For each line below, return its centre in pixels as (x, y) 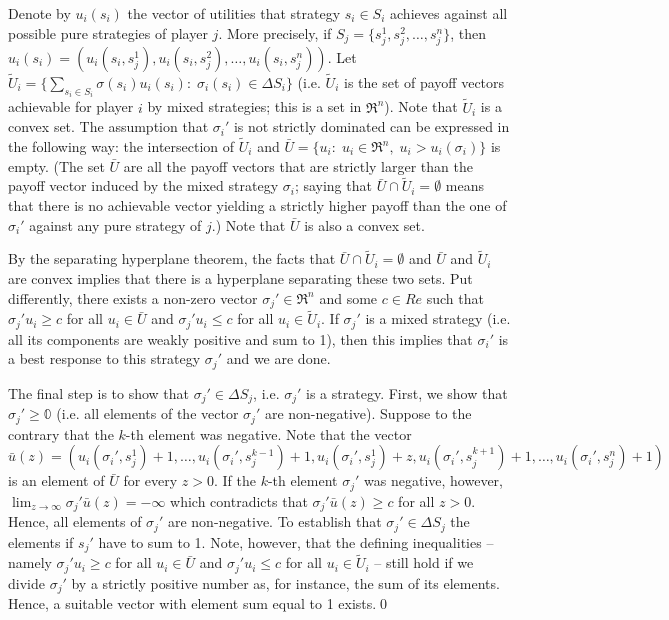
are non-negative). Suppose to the (368, 413)
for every (150, 480)
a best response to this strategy (104, 358)
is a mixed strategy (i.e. (438, 318)
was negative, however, (433, 480)
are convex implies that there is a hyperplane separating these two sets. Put (240, 278)
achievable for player (71, 106)
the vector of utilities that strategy (234, 13)
